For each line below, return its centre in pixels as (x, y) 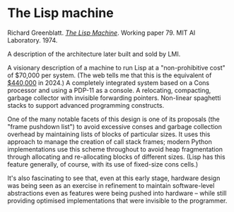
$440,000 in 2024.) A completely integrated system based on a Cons (109, 82)
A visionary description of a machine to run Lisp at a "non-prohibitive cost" (117, 67)
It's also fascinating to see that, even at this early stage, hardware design (114, 178)
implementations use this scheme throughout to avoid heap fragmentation (115, 149)
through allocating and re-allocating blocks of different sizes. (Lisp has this (116, 157)
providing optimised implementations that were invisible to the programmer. (117, 201)
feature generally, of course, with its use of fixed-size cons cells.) (103, 164)
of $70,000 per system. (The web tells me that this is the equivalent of (110, 75)
